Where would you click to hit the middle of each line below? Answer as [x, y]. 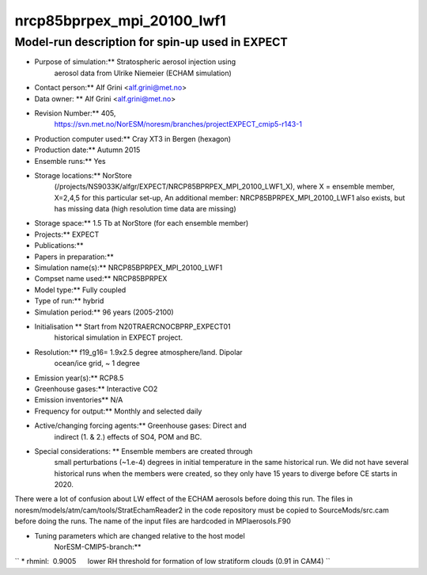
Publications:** [59, 246]
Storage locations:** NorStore [83, 175]
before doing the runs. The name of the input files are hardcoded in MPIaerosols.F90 [153, 521]
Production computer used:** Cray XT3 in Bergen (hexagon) [133, 139]
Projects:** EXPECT [67, 234]
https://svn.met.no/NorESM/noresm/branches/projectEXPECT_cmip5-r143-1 [178, 124]
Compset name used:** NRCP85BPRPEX [101, 279]
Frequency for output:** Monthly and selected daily [118, 411]
